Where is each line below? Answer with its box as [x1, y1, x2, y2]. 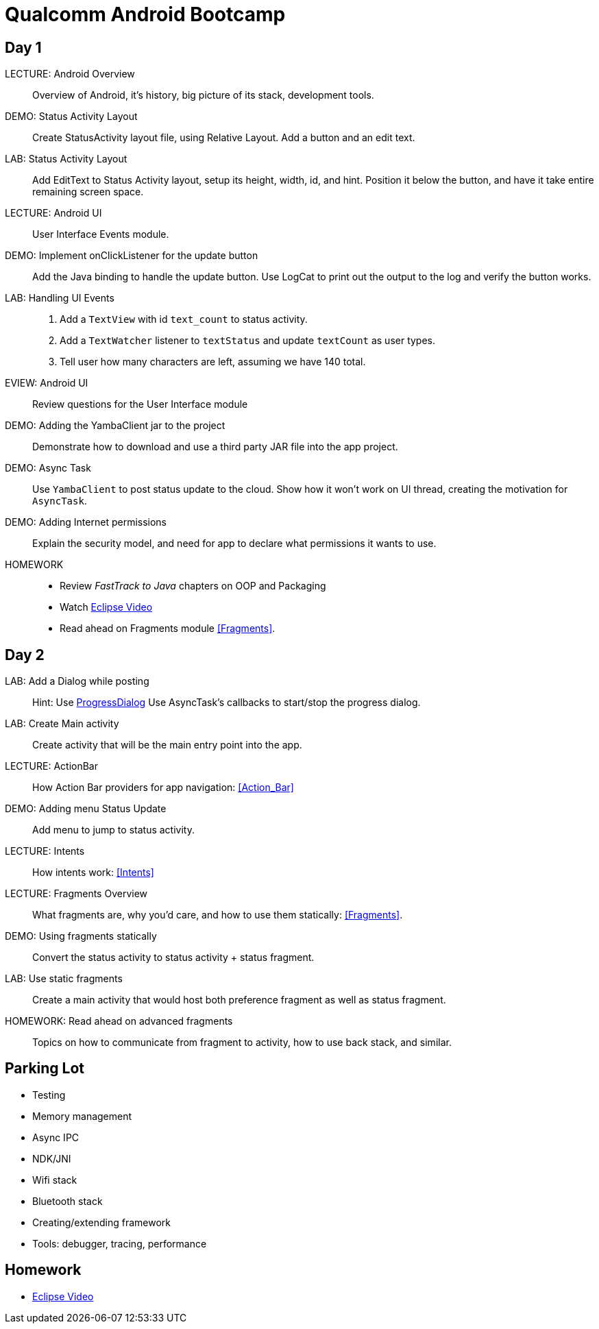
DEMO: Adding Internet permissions [5, 516, 167, 528]
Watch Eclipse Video [60, 601, 153, 613]
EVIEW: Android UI [5, 377, 88, 389]
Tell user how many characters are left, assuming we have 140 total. [60, 356, 366, 368]
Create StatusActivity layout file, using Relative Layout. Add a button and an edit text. [32, 132, 415, 144]
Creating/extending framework [32, 1216, 171, 1228]
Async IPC [32, 1131, 80, 1143]
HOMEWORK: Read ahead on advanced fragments [5, 1015, 233, 1027]
